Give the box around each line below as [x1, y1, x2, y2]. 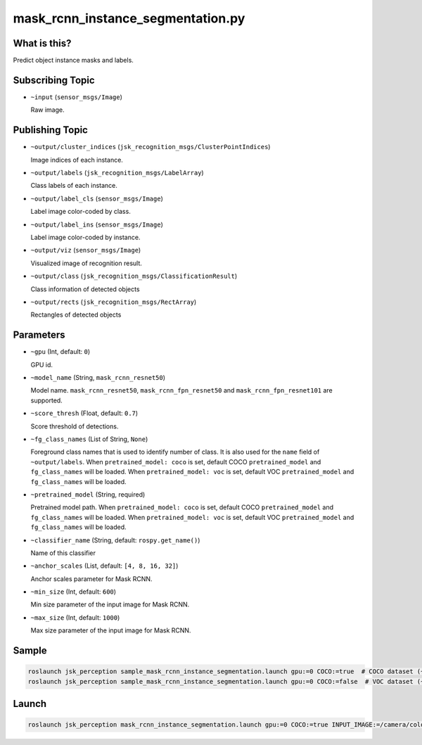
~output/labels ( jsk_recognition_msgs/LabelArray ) [30, 169, 204, 177]
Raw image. [30, 106, 65, 114]
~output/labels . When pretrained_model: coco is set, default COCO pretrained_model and [30, 457, 321, 466]
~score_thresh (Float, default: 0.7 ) [30, 409, 139, 418]
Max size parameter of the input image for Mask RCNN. [30, 626, 191, 635]
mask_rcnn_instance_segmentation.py [13, 11, 245, 26]
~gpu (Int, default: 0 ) [30, 348, 91, 356]
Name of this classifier [30, 549, 96, 557]
